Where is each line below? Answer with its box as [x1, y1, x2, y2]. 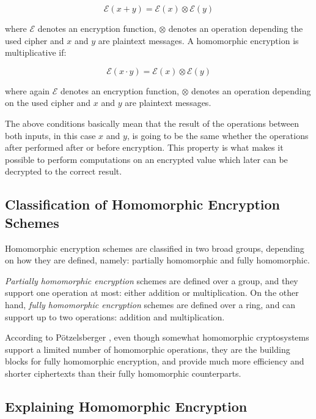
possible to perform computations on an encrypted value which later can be [5, 153, 288, 165]
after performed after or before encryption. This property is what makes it [5, 141, 284, 154]
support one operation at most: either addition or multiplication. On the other [5, 286, 299, 299]
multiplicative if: [5, 46, 67, 59]
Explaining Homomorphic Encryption [5, 396, 248, 415]
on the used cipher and [5, 96, 91, 109]
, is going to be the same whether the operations [127, 129, 309, 142]
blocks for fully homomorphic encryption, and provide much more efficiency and [5, 355, 304, 368]
